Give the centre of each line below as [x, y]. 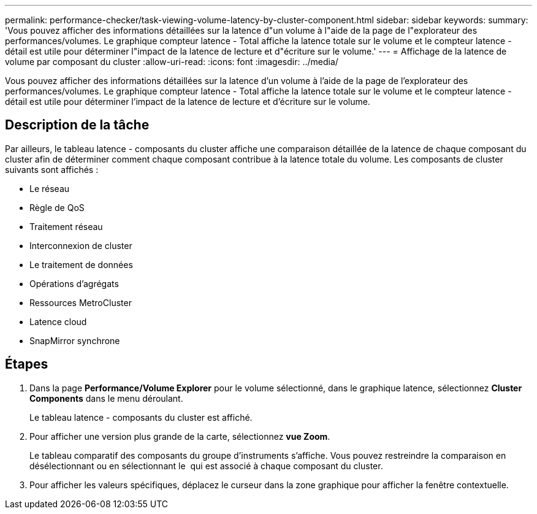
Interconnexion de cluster [81, 245]
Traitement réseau [66, 226]
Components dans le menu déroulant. [106, 398]
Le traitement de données [81, 264]
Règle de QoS [57, 207]
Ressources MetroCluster [81, 302]
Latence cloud [58, 321]
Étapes [27, 364]
